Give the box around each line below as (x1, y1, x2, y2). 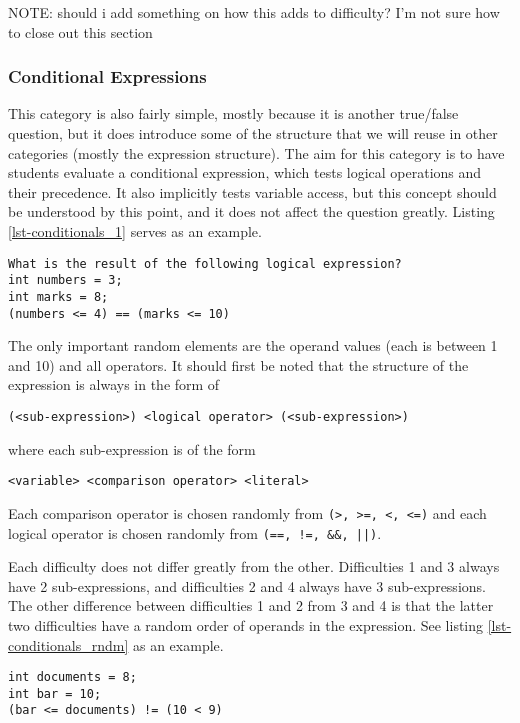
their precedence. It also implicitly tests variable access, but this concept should (8, 181, 497, 202)
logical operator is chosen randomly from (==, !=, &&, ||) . (8, 522, 382, 543)
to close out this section (8, 21, 153, 42)
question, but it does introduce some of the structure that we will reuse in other (8, 123, 498, 143)
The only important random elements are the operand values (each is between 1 (8, 335, 498, 356)
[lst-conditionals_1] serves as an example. (8, 220, 262, 241)
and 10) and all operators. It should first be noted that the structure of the (8, 354, 469, 375)
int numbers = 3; (8, 273, 123, 288)
